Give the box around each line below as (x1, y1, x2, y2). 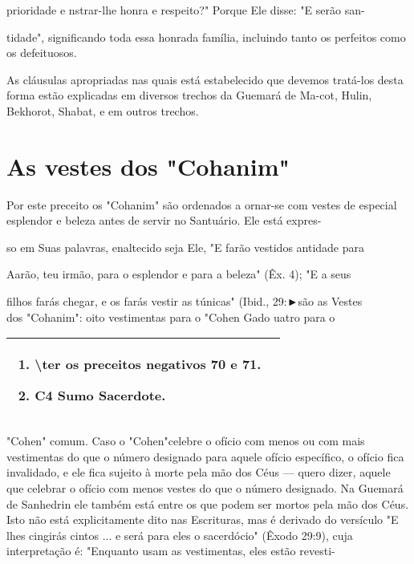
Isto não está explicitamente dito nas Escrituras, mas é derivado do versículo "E (6, 511, 399, 528)
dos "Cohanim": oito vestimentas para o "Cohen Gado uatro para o (6, 308, 335, 325)
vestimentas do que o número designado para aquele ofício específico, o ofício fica (6, 448, 404, 465)
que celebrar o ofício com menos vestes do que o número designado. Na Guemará (6, 480, 404, 497)
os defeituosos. (6, 44, 77, 61)
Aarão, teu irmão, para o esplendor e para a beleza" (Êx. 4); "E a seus (6, 266, 351, 282)
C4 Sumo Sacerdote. (34, 386, 166, 405)
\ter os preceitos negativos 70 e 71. (34, 355, 262, 374)
